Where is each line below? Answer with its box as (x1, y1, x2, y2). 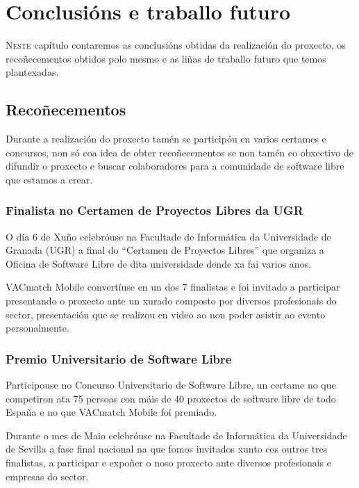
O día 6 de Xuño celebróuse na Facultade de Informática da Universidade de (6, 229, 331, 243)
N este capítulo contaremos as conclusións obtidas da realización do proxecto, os (6, 38, 346, 52)
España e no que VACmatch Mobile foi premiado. (6, 405, 217, 419)
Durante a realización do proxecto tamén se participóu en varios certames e (6, 131, 326, 146)
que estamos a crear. (6, 172, 93, 186)
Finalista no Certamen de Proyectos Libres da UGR (6, 202, 303, 219)
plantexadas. (6, 65, 59, 79)
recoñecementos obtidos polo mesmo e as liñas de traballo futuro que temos (6, 51, 326, 65)
